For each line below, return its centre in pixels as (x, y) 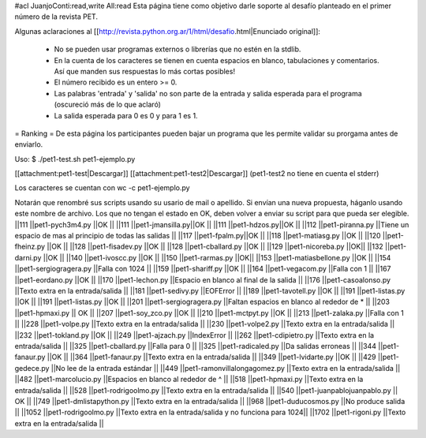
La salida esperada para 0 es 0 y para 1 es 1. (126, 115)
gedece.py (32, 368)
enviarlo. (29, 144)
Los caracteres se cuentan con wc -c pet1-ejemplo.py (102, 188)
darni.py (28, 257)
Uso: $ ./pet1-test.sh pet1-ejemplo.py (75, 159)
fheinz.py (30, 247)
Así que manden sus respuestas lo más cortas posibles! (145, 71)
